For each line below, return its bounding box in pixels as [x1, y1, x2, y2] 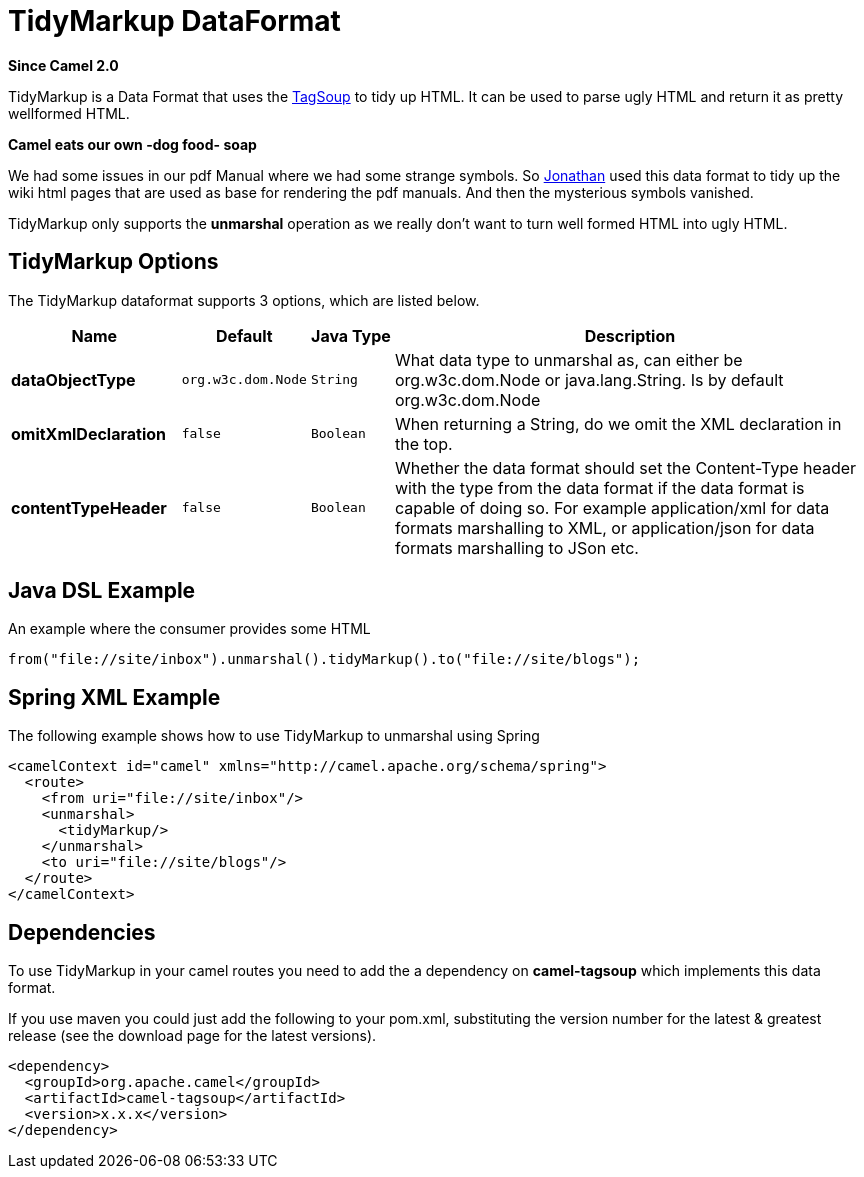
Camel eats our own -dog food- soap [8, 135, 257, 153]
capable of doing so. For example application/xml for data [394, 497, 830, 518]
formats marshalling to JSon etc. [394, 537, 639, 558]
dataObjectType [11, 369, 136, 390]
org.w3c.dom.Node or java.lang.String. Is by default [394, 369, 784, 390]
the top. [394, 433, 453, 454]
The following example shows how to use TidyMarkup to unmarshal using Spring [8, 727, 540, 745]
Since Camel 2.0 [8, 56, 119, 74]
